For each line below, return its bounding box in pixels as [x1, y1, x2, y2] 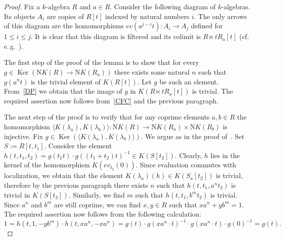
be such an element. [159, 76, 219, 86]
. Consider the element [44, 140, 112, 151]
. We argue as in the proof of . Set [141, 131, 244, 141]
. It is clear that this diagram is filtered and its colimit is [30, 31, 201, 41]
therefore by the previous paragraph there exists [4, 180, 148, 190]
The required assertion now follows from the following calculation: [4, 209, 201, 219]
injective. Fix [4, 131, 43, 141]
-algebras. [221, 1, 250, 11]
